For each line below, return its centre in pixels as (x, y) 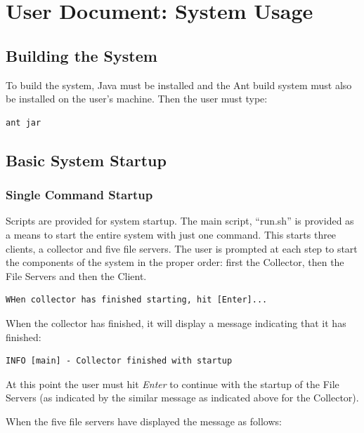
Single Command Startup (79, 195)
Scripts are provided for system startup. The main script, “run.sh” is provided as (180, 221)
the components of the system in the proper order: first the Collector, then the (175, 262)
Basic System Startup (86, 160)
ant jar (24, 122)
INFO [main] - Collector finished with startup (119, 361)
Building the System (82, 55)
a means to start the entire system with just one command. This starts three (171, 234)
